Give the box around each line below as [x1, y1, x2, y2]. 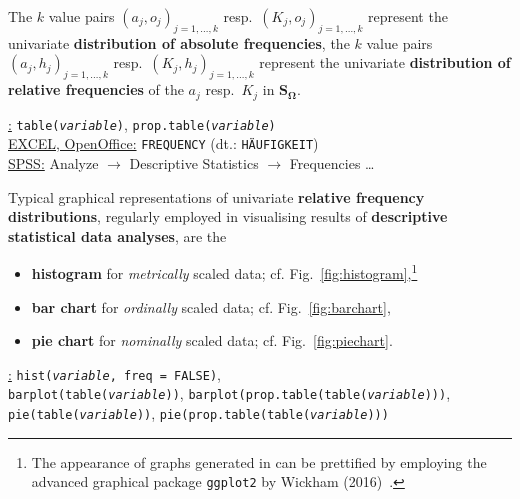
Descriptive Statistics [129, 152, 259, 173]
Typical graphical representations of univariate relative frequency [8, 186, 425, 207]
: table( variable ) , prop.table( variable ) [8, 113, 276, 134]
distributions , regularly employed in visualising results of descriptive [8, 206, 448, 227]
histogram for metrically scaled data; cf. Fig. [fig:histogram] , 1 [31, 260, 418, 283]
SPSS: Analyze [8, 152, 99, 173]
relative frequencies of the [8, 79, 184, 100]
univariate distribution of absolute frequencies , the [8, 32, 350, 53]
